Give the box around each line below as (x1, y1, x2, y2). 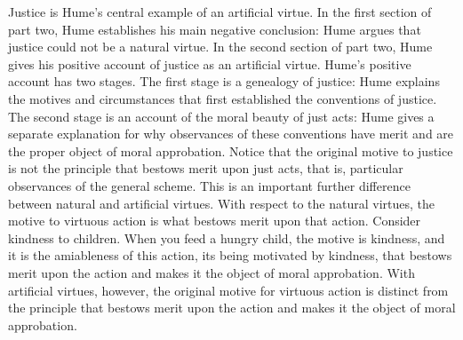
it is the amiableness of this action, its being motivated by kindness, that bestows (8, 246, 452, 265)
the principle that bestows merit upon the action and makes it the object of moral (8, 298, 456, 317)
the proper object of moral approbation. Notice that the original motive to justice (8, 141, 453, 160)
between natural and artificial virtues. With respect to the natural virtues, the (8, 194, 435, 212)
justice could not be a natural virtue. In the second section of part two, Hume (8, 37, 433, 56)
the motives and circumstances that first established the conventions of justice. (8, 89, 437, 107)
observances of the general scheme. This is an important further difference (8, 176, 411, 194)
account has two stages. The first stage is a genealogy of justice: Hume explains (8, 72, 440, 91)
